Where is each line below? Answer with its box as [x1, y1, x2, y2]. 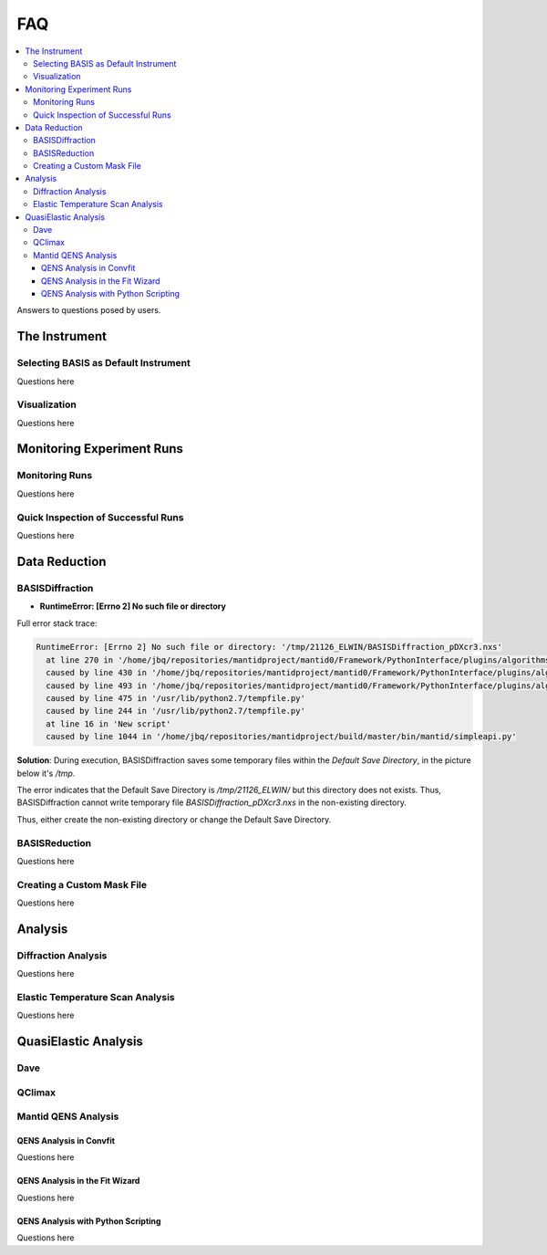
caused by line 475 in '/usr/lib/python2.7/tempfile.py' [46, 694, 305, 704]
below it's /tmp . [16, 768, 76, 779]
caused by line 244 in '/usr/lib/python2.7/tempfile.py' [46, 706, 305, 716]
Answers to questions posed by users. [16, 305, 161, 316]
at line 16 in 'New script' [46, 718, 171, 729]
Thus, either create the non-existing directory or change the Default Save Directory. [16, 813, 332, 825]
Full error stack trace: [16, 617, 98, 629]
